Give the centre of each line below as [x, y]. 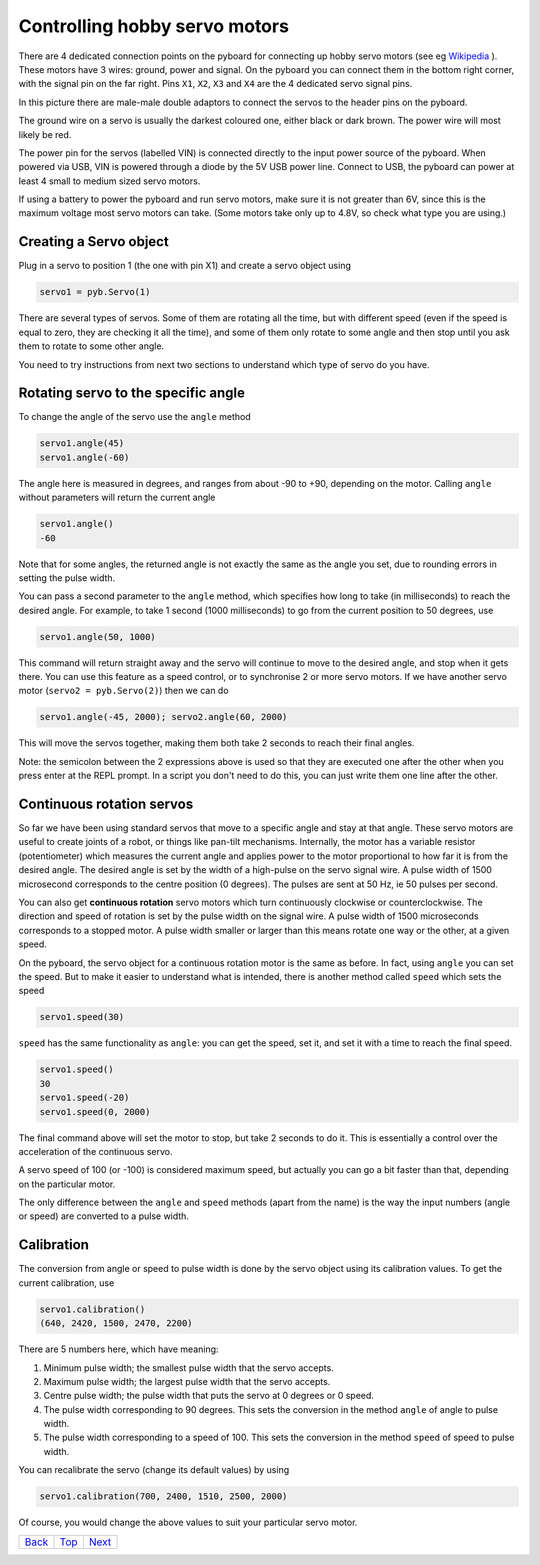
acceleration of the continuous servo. [95, 1151]
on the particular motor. [67, 1184]
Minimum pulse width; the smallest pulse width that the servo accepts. [188, 1367]
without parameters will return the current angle [117, 497]
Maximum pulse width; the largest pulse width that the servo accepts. [187, 1381]
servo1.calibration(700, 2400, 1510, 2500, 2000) [163, 1496]
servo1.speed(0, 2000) [95, 1111]
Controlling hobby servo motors [154, 26]
